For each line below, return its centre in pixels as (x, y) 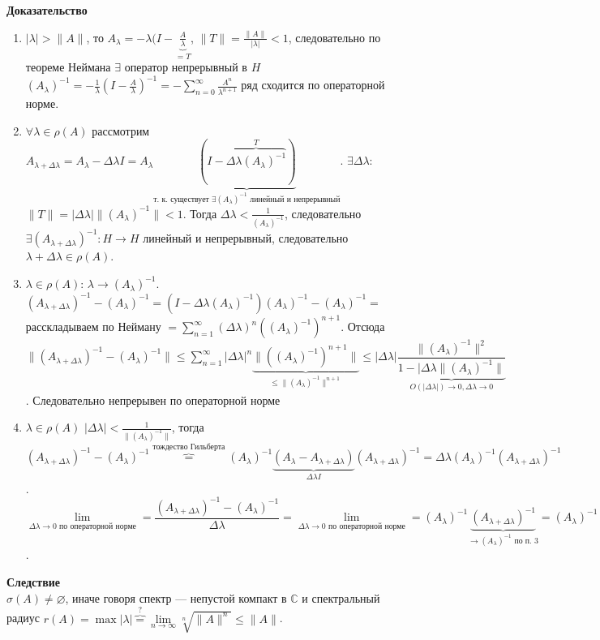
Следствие (34, 582)
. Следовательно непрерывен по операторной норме (153, 399)
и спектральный (341, 597)
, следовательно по (334, 37)
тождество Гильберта (189, 447)
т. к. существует (181, 199)
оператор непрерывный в (186, 67)
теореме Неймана (68, 67)
